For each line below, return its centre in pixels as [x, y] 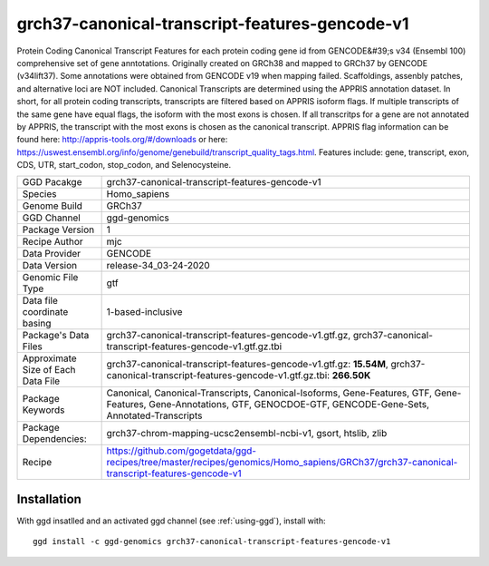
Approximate [49, 358]
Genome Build [53, 206]
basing [37, 324]
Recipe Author [53, 242]
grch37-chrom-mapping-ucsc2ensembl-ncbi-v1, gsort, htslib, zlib [247, 434]
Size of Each [49, 370]
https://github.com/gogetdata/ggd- [182, 451]
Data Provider [52, 254]
